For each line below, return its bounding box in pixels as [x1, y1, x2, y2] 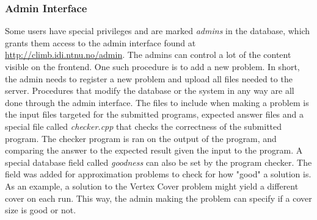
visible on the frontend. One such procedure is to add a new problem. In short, [5, 60, 300, 73]
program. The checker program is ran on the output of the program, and [5, 132, 277, 144]
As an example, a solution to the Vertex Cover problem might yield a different [5, 179, 299, 192]
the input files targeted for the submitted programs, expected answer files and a [5, 108, 304, 121]
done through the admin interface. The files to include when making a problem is [5, 96, 309, 108]
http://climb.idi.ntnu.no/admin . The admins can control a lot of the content [5, 48, 291, 61]
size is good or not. [5, 204, 76, 216]
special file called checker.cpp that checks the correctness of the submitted [5, 119, 282, 132]
